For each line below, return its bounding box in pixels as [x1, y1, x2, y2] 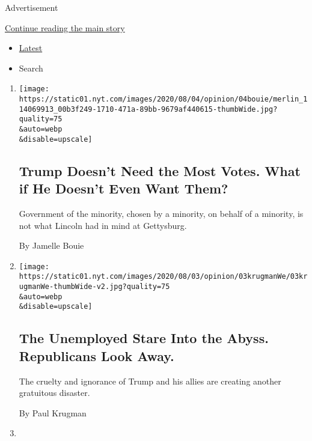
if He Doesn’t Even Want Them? [19, 179, 228, 198]
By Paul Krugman [19, 406, 87, 419]
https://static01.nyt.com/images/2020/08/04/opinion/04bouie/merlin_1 [19, 95, 308, 104]
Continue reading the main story [5, 21, 125, 34]
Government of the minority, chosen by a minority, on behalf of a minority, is [19, 207, 304, 219]
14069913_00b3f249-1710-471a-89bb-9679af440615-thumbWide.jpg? [19, 105, 278, 114]
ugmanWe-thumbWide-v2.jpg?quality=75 [19, 282, 170, 291]
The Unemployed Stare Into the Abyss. [19, 329, 269, 347]
